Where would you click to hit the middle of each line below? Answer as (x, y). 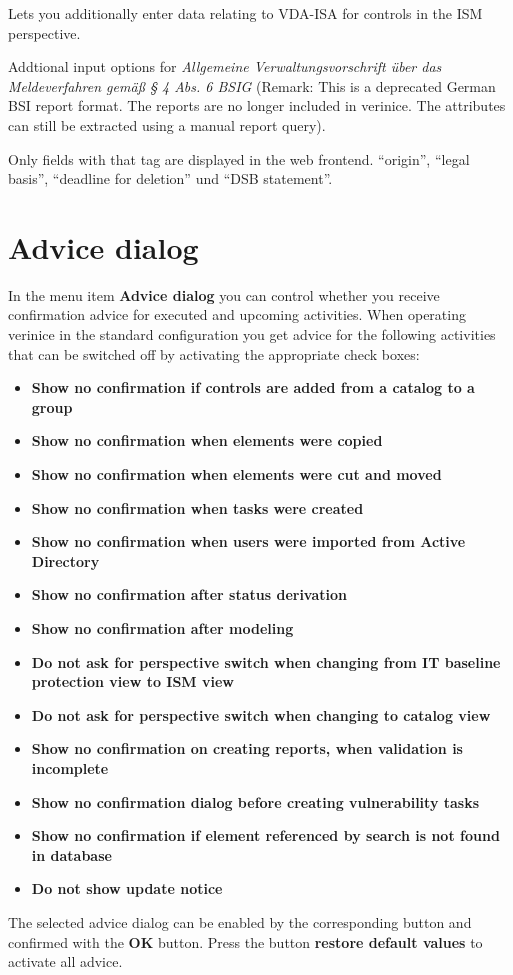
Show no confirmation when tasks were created (197, 507)
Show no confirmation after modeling (162, 628)
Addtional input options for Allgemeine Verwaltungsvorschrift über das (225, 66)
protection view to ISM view (132, 681)
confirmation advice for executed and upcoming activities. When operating (237, 314)
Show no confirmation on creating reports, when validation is (247, 748)
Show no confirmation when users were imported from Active (248, 541)
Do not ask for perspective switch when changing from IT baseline (266, 661)
